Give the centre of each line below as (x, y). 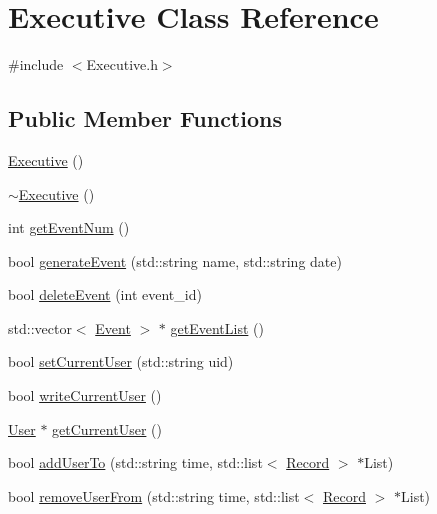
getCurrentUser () (107, 428)
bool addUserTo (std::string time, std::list (135, 462)
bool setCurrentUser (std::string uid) (121, 361)
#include (36, 64)
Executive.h (122, 64)
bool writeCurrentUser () (85, 395)
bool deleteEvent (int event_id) (105, 294)
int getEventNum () (69, 227)
